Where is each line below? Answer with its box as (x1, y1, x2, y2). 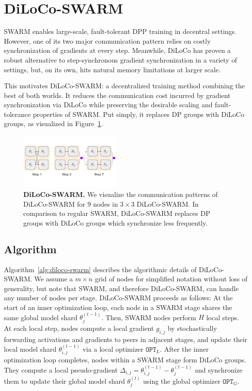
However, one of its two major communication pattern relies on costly (4, 35, 211, 46)
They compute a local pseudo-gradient (4, 364, 118, 375)
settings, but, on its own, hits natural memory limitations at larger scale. (4, 64, 221, 74)
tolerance (4, 109, 31, 119)
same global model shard (4, 312, 78, 322)
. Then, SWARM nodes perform (101, 312, 196, 322)
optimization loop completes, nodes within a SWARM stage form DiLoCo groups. (4, 355, 246, 365)
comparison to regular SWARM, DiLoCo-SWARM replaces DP (23, 208, 210, 218)
